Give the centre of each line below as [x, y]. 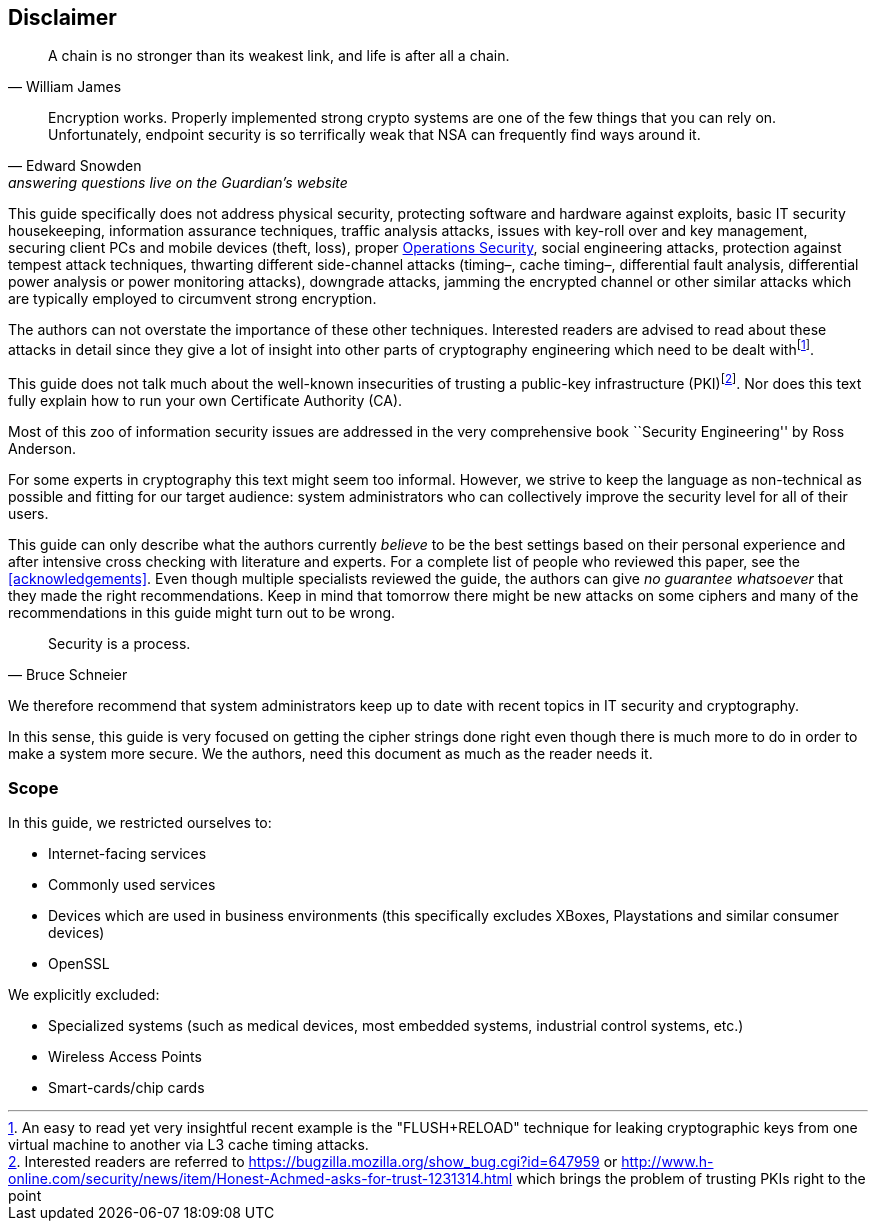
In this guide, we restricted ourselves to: [140, 823]
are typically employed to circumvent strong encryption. [192, 299]
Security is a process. [119, 643]
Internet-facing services [127, 854]
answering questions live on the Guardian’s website [178, 183]
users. [28, 513]
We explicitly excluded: [84, 995]
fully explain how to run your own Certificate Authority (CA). [205, 400]
